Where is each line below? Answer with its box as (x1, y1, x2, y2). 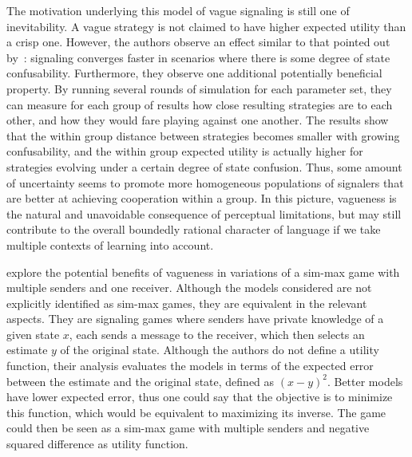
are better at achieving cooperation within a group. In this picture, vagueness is (6, 190, 397, 207)
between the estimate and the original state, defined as (6, 372, 275, 389)
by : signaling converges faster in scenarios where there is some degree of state (6, 49, 390, 65)
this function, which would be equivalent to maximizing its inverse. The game (6, 404, 386, 420)
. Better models (327, 372, 403, 389)
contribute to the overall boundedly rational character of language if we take (6, 221, 381, 238)
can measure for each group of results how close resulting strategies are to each (6, 96, 393, 112)
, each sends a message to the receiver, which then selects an (69, 325, 365, 342)
